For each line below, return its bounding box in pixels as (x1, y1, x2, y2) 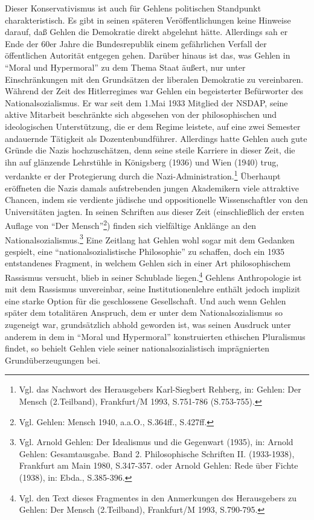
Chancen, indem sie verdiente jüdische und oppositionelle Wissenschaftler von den (5, 193, 308, 206)
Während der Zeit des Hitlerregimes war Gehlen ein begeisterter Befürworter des (5, 85, 304, 97)
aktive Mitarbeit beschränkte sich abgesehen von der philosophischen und (5, 108, 277, 121)
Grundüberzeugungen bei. (5, 353, 101, 366)
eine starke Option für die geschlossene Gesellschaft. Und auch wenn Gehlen (5, 294, 286, 307)
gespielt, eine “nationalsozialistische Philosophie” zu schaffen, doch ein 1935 (5, 245, 285, 257)
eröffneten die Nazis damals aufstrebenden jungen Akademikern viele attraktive (5, 181, 299, 194)
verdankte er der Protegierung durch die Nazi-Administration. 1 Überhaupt (5, 168, 281, 182)
